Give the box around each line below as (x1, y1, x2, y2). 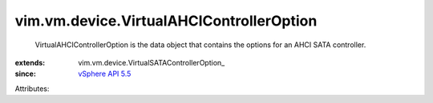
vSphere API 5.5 (78, 69, 132, 79)
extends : (14, 57, 46, 67)
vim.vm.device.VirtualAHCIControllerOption (14, 12, 318, 30)
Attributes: (14, 84, 50, 93)
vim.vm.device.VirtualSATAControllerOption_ (78, 57, 225, 67)
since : (14, 69, 36, 79)
